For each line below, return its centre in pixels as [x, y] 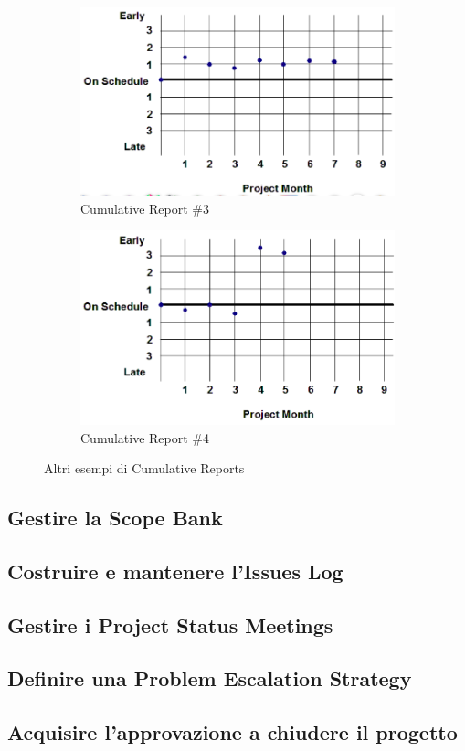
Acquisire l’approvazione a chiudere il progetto [232, 732]
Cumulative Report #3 [145, 208]
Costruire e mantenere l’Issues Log [175, 571]
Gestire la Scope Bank [115, 518]
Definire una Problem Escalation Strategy [210, 678]
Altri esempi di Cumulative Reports [144, 468]
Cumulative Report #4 [145, 437]
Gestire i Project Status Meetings [170, 624]
